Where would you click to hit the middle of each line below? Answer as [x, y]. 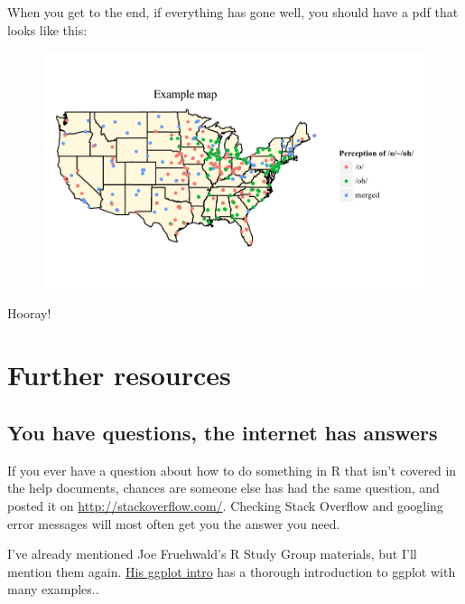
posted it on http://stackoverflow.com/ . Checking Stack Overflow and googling [225, 506]
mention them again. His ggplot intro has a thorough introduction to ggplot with [232, 571]
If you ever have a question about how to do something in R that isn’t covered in [232, 470]
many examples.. [53, 589]
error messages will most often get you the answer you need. [174, 523]
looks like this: [47, 29]
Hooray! [29, 312]
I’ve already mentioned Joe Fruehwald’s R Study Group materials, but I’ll [212, 554]
